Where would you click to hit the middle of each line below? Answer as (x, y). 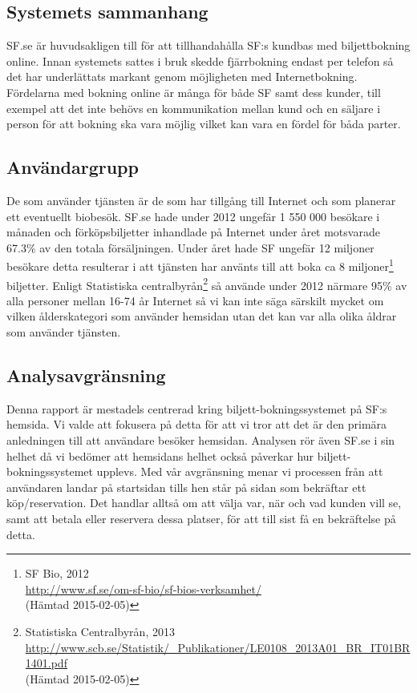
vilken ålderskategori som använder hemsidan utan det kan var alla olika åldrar (202, 316)
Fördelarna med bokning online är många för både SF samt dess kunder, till (194, 92)
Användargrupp (73, 167)
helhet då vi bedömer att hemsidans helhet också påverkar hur (160, 455)
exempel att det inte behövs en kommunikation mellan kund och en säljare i (194, 108)
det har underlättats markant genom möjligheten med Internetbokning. (182, 77)
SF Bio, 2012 (57, 573)
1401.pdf (46, 663)
